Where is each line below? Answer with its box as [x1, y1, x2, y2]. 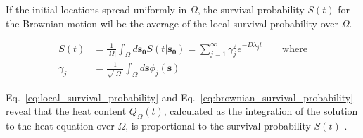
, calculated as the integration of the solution [163, 103, 358, 118]
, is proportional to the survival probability [125, 118, 311, 133]
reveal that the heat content [6, 103, 127, 118]
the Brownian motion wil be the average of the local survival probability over [6, 15, 338, 30]
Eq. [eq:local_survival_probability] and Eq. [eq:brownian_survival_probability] [6, 89, 354, 104]
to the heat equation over [6, 118, 115, 133]
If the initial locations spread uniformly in [6, 2, 187, 16]
